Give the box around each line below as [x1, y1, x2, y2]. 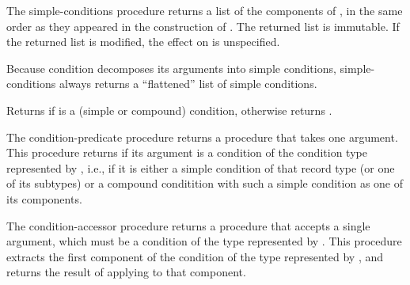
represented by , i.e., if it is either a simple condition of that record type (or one [6, 159, 395, 176]
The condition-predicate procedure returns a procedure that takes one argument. [6, 128, 398, 145]
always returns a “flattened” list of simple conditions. [59, 75, 317, 92]
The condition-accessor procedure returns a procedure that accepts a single [6, 217, 370, 234]
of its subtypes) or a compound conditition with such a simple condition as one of [6, 175, 404, 192]
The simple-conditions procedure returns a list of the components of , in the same [6, 2, 403, 18]
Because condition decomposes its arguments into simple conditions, [6, 59, 336, 76]
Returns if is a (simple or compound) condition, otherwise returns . [6, 101, 332, 118]
